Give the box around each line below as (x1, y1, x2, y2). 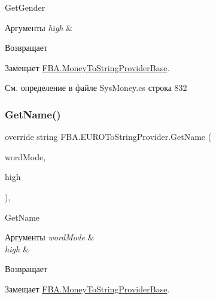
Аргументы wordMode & (5, 231, 95, 243)
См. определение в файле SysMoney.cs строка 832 (5, 81, 187, 94)
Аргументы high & (5, 21, 73, 33)
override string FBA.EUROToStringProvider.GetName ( (5, 130, 212, 143)
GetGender (5, 1, 45, 13)
